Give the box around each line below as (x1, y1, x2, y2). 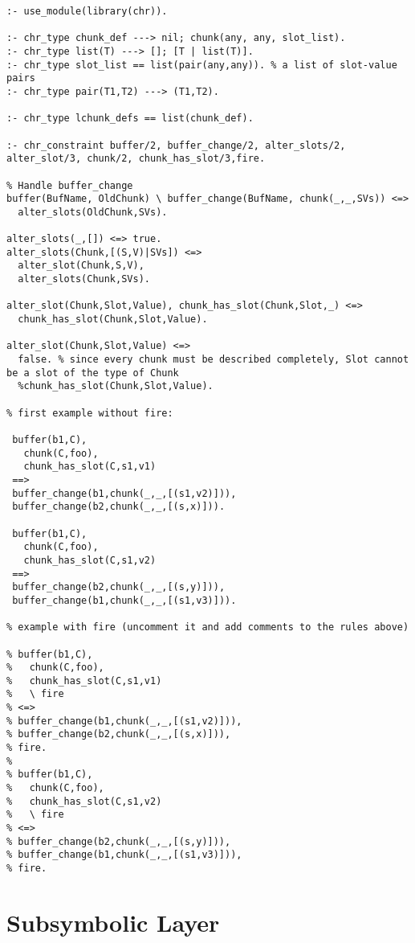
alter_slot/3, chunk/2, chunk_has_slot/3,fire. (6, 153, 266, 165)
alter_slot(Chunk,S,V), (18, 260, 144, 272)
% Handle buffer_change (6, 179, 133, 191)
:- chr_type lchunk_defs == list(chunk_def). (6, 113, 254, 125)
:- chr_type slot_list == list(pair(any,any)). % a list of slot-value (6, 59, 397, 71)
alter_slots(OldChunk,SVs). (18, 206, 168, 218)
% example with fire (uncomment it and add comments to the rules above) (6, 621, 409, 633)
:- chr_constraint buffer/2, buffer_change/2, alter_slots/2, (6, 139, 346, 151)
